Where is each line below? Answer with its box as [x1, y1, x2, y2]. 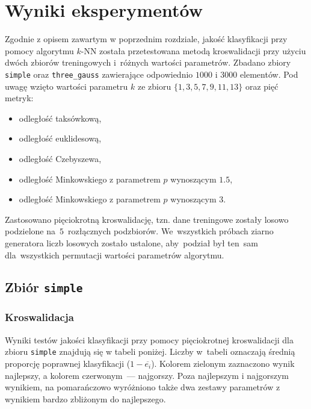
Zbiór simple [5, 278, 83, 296]
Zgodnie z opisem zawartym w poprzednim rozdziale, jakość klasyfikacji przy [5, 33, 288, 45]
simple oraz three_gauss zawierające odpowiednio [5, 67, 193, 80]
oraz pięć [245, 80, 279, 92]
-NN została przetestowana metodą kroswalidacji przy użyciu [81, 44, 306, 57]
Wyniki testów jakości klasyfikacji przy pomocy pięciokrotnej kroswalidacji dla [5, 333, 294, 346]
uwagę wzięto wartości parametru [5, 80, 128, 92]
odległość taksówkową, [19, 111, 102, 124]
